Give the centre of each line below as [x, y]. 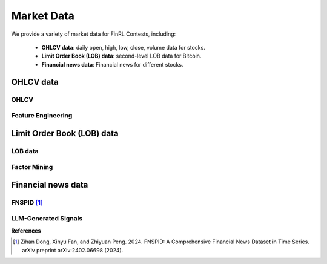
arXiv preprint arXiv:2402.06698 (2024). [73, 250]
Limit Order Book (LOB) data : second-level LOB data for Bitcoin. [121, 56]
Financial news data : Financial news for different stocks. [112, 64]
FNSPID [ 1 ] [27, 202]
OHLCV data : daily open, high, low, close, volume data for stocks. [123, 47]
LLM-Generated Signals [47, 219]
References [26, 231]
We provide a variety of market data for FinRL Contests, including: [94, 34]
